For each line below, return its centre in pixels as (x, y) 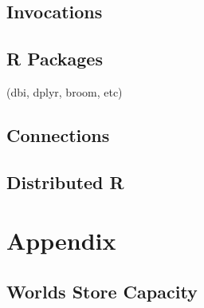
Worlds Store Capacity (102, 291)
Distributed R (65, 182)
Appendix (61, 241)
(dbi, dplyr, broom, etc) (65, 91)
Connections (58, 134)
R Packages (55, 59)
